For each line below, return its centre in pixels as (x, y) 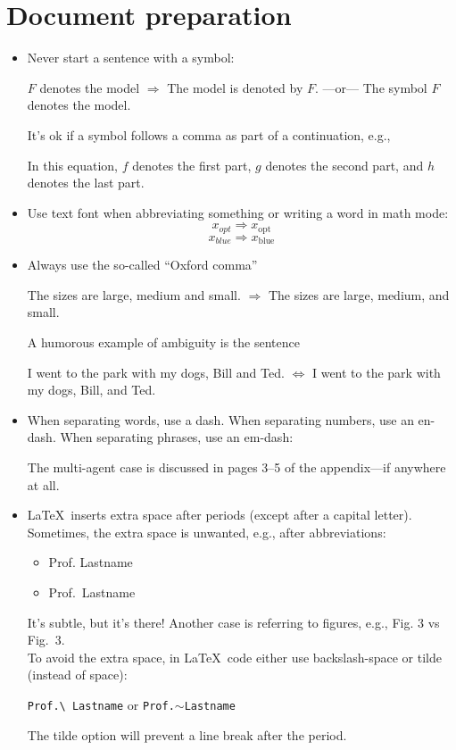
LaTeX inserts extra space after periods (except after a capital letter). (220, 515)
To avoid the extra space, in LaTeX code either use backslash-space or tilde (234, 657)
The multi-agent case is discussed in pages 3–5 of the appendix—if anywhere (236, 467)
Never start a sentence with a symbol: (131, 58)
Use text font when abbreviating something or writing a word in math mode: (238, 212)
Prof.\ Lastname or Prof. (101, 704)
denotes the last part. (86, 183)
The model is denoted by (235, 87)
